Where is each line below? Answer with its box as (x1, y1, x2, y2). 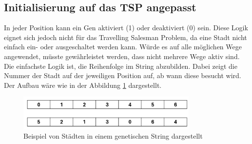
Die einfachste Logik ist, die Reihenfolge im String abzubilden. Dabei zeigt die (4, 61, 237, 71)
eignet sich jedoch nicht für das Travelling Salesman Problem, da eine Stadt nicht (4, 32, 247, 42)
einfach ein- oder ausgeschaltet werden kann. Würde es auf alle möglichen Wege (4, 41, 242, 52)
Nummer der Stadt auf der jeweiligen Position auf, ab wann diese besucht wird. (4, 70, 241, 81)
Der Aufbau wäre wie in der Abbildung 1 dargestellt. (4, 80, 162, 90)
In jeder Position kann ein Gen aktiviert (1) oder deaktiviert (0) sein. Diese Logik (4, 22, 248, 33)
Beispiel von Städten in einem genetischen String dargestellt (23, 131, 203, 141)
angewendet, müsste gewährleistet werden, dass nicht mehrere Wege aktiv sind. (4, 51, 240, 61)
